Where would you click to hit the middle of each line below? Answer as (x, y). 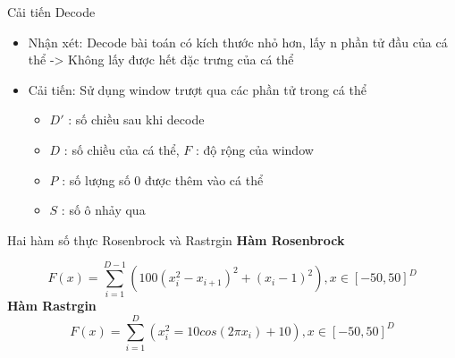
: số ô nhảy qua (103, 210)
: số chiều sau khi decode (136, 119)
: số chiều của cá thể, (122, 149)
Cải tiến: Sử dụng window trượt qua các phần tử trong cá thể (197, 89)
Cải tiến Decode (51, 12)
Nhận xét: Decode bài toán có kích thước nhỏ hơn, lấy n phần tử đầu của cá (238, 42)
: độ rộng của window (254, 149)
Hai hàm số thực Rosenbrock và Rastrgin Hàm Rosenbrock (176, 239)
